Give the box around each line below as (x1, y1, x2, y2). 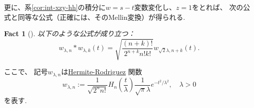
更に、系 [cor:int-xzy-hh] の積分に (4, 2, 106, 12)
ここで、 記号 (4, 66, 48, 77)
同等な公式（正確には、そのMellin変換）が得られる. (17, 11, 185, 22)
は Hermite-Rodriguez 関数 (61, 66, 142, 77)
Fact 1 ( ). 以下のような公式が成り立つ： (4, 28, 135, 39)
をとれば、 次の (192, 2, 243, 12)
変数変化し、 (134, 2, 176, 12)
